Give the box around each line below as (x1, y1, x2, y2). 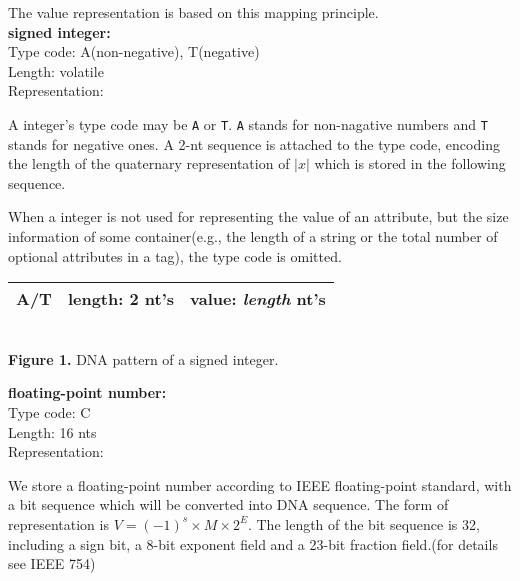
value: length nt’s (190, 287, 326, 311)
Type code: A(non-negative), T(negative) (8, 41, 260, 62)
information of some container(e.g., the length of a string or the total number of (8, 226, 498, 246)
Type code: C (8, 401, 91, 422)
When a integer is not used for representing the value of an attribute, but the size (8, 206, 509, 227)
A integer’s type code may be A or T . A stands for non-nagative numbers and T (8, 113, 488, 134)
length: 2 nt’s (67, 287, 175, 311)
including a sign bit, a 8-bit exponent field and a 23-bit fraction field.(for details (8, 533, 498, 554)
